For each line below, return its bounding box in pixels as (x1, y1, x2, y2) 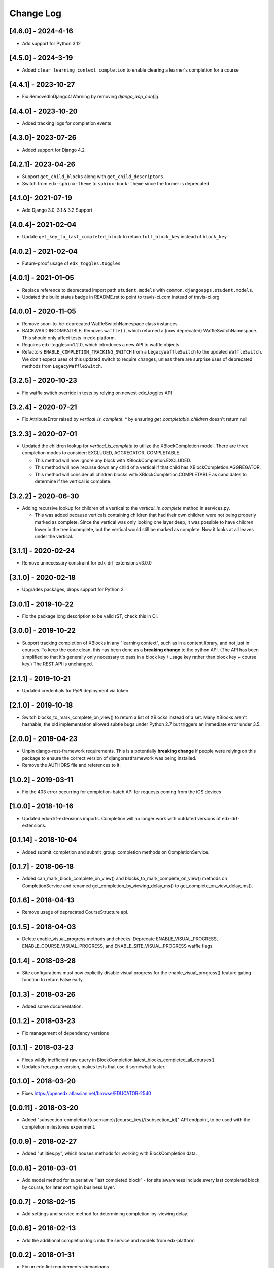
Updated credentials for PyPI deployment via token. (22, 688, 130, 694)
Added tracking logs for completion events (22, 120, 112, 126)
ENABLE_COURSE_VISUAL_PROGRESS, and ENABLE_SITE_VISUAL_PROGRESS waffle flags (22, 943, 213, 949)
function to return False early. (22, 976, 84, 982)
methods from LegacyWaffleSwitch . (22, 363, 102, 369)
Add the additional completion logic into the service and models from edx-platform (22, 1238, 195, 1244)
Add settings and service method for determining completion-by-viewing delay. (22, 1211, 189, 1217)
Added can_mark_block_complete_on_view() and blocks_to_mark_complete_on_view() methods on (22, 875, 228, 882)
